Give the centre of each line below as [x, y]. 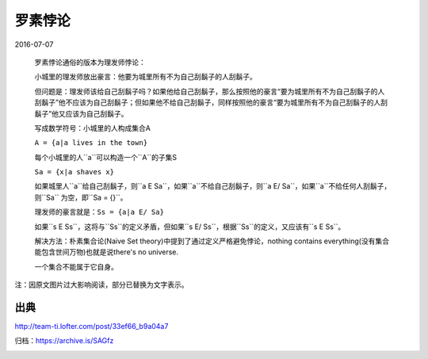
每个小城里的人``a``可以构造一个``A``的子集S [106, 157]
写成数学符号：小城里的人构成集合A [92, 128]
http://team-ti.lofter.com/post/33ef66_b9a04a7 [92, 327]
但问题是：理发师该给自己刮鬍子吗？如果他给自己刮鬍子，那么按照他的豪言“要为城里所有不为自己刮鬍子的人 [210, 91]
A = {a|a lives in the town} [91, 143]
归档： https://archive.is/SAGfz [64, 341]
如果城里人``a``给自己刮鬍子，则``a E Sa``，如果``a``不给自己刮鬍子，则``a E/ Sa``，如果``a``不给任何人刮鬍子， [213, 186]
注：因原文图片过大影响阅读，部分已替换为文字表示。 [101, 285]
